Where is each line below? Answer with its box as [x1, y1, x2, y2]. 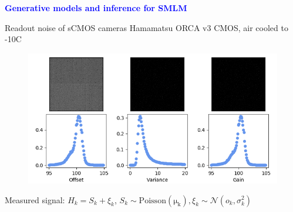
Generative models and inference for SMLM [5, 1, 187, 13]
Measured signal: [5, 193, 65, 206]
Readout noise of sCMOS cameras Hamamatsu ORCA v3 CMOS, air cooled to [5, 21, 288, 33]
